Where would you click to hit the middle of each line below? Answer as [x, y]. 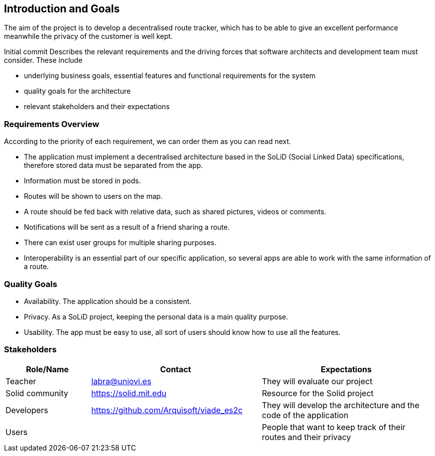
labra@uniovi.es [121, 381]
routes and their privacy [307, 437]
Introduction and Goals [62, 9]
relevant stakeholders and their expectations [97, 107]
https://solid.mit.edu [129, 393]
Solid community [37, 393]
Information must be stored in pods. [83, 181]
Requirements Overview [52, 124]
